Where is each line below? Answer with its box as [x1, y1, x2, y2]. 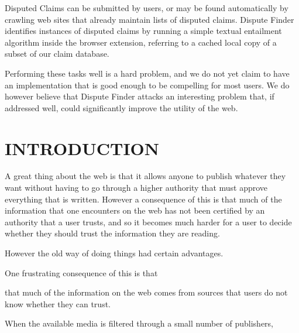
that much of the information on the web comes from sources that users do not [5, 286, 288, 298]
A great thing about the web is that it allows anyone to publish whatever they [5, 170, 286, 182]
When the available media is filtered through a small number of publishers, [5, 317, 273, 329]
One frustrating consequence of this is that [5, 266, 158, 279]
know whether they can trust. [5, 297, 111, 310]
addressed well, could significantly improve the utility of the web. [5, 101, 238, 114]
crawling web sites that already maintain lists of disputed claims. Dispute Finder [5, 13, 294, 25]
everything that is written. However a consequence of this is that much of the [5, 193, 282, 205]
